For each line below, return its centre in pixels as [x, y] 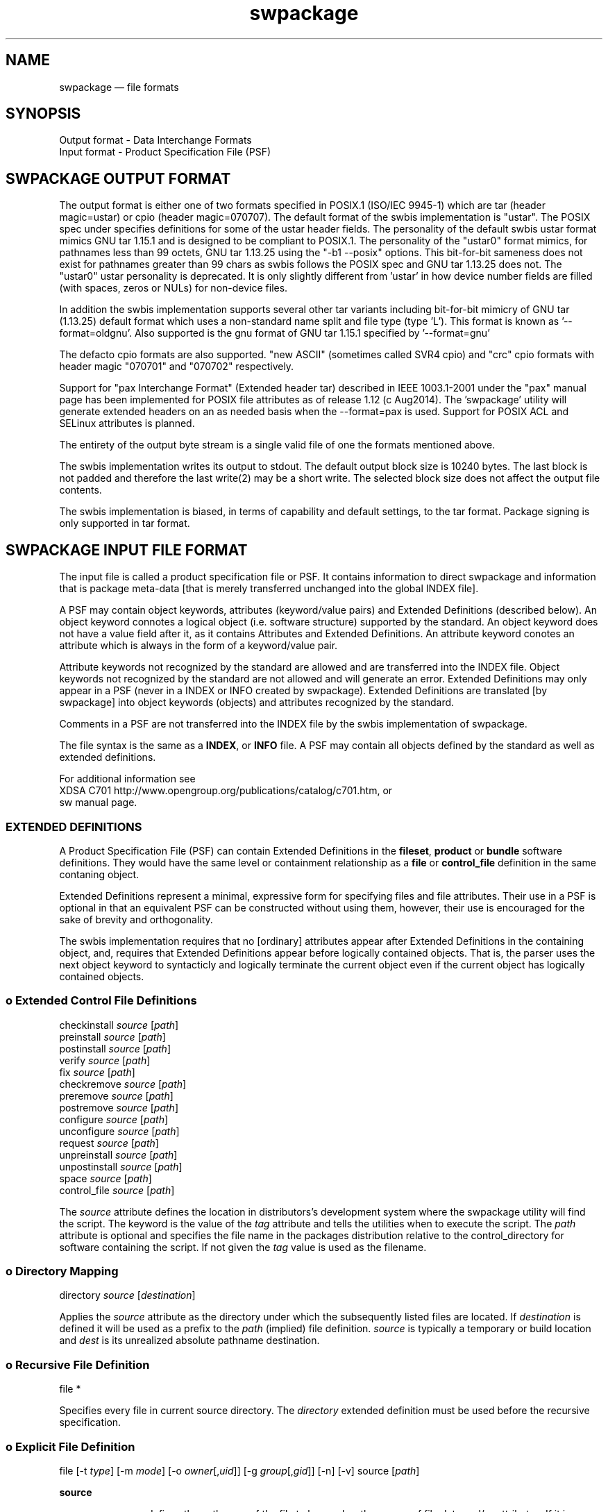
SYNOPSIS [43, 114]
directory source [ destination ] [127, 1295]
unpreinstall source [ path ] [118, 1154]
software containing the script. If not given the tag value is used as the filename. [243, 1247]
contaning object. [99, 874]
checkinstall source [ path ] [119, 1025]
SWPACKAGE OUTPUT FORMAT [118, 178]
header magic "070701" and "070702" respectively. [177, 367]
